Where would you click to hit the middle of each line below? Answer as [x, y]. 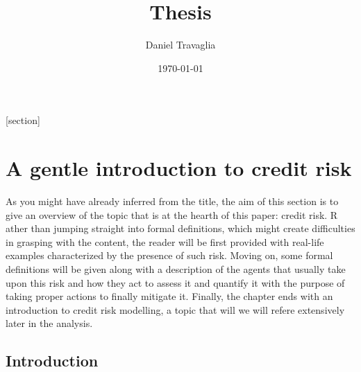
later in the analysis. [49, 323]
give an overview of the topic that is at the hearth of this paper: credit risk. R [172, 214]
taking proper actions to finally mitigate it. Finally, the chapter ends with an [169, 296]
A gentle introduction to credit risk [179, 168]
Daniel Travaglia [180, 45]
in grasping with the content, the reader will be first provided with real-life [165, 241]
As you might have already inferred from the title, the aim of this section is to [172, 201]
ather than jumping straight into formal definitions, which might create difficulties [180, 228]
